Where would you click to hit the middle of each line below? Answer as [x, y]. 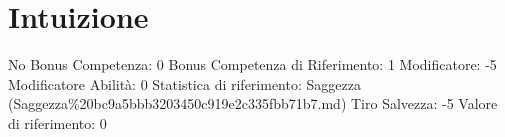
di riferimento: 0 [57, 122]
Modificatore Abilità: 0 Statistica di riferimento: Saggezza [184, 83]
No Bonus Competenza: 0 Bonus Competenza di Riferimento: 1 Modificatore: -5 [252, 64]
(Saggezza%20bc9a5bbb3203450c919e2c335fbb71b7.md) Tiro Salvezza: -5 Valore [253, 103]
